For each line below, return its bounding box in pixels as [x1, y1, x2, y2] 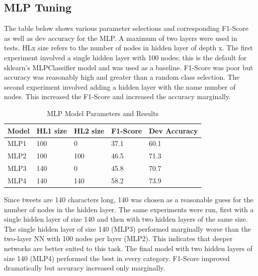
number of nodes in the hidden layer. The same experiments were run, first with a [4, 204, 254, 214]
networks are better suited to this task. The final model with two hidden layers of [4, 243, 253, 253]
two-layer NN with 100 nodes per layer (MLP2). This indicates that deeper [4, 233, 233, 244]
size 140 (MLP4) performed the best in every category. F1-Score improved [4, 253, 230, 263]
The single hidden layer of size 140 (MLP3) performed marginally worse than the [4, 223, 251, 234]
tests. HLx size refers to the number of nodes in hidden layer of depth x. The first [4, 42, 253, 53]
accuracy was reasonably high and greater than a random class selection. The [4, 72, 240, 82]
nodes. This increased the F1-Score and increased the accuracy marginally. [4, 91, 231, 102]
